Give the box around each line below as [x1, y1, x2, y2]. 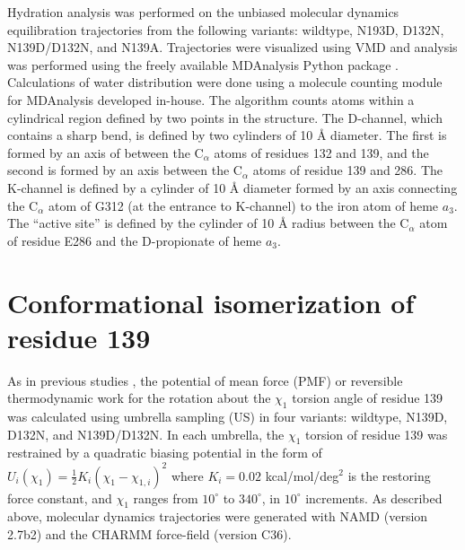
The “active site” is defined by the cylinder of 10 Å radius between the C [7, 214, 409, 232]
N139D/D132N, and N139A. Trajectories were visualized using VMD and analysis [7, 38, 458, 57]
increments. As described [305, 488, 443, 507]
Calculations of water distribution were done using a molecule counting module [7, 73, 443, 92]
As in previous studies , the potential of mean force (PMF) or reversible [7, 371, 403, 389]
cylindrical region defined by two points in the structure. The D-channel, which [7, 108, 443, 127]
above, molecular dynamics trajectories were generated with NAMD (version [7, 507, 428, 526]
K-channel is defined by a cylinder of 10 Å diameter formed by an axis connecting [7, 178, 458, 196]
